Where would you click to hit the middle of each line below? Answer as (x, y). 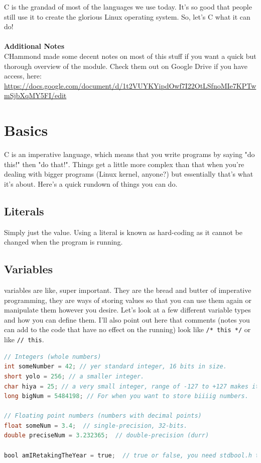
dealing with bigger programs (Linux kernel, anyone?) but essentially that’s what (129, 174)
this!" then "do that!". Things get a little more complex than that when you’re (124, 164)
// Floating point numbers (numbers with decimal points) (103, 416)
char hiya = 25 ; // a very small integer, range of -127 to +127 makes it (132, 386)
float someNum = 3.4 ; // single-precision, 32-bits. (96, 426)
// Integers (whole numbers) (53, 357)
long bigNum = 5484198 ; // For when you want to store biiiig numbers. (126, 396)
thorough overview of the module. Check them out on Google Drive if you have (126, 66)
